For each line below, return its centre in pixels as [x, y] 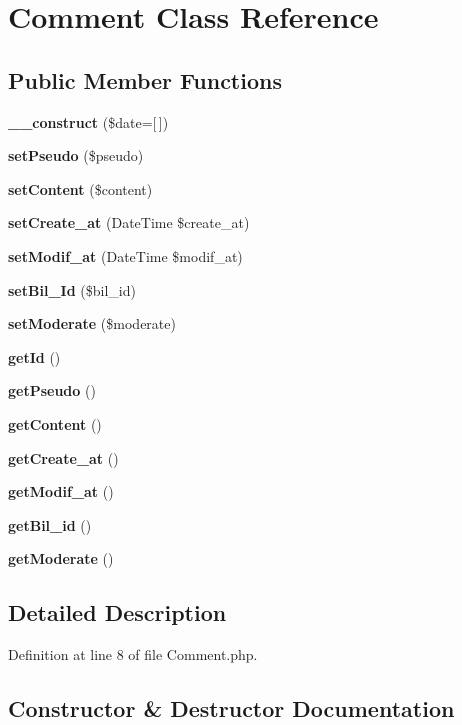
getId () [34, 356]
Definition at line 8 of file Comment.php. [133, 654]
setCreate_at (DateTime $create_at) [129, 222]
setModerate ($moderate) [92, 323]
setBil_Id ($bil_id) [72, 289]
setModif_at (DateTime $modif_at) [125, 255]
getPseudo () [52, 390]
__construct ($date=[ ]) [88, 121]
